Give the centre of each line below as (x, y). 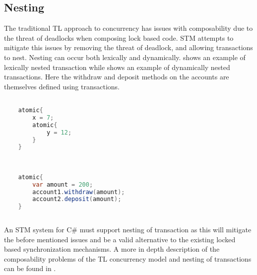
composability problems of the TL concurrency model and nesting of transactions (128, 258)
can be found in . (30, 268)
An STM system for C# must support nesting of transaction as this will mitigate (128, 230)
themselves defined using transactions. (62, 86)
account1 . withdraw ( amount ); (79, 192)
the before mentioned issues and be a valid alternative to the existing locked (120, 239)
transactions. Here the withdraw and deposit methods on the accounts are (117, 77)
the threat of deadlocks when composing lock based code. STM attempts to (119, 37)
